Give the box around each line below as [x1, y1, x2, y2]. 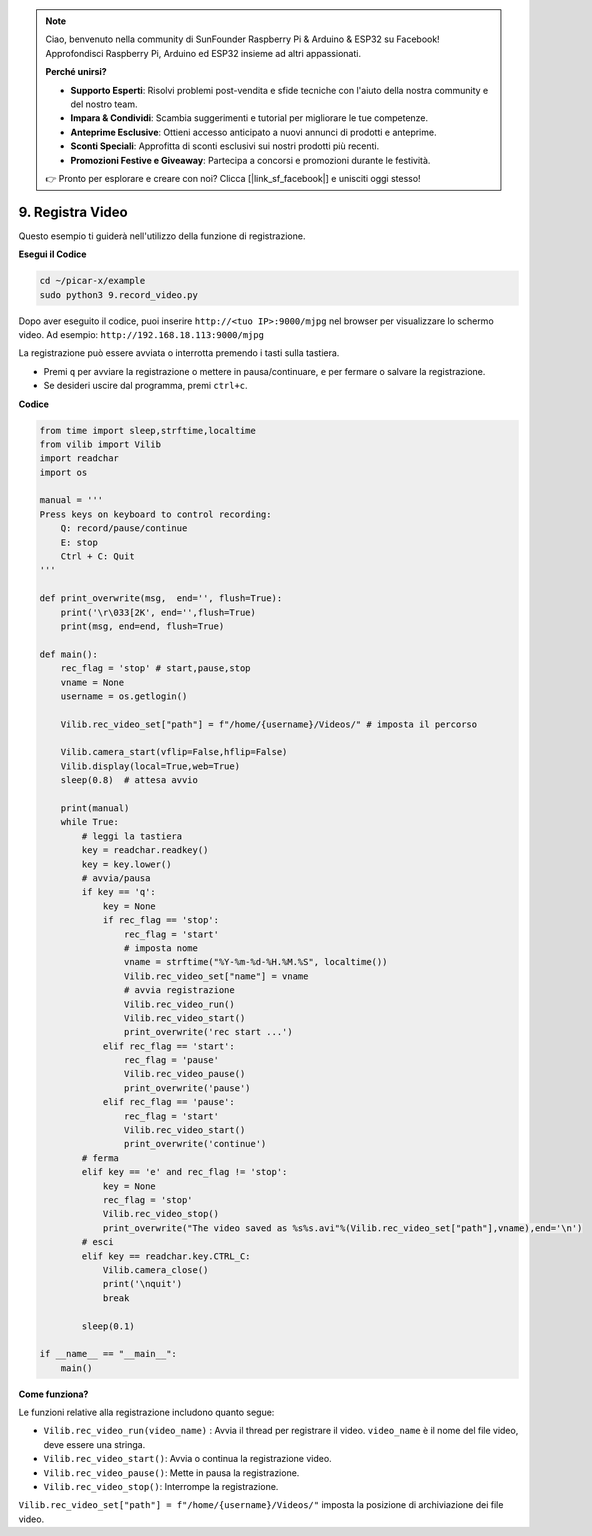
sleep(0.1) [81, 1320, 135, 1332]
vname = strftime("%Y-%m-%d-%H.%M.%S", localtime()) [123, 956, 388, 968]
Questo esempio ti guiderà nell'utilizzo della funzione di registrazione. [18, 230, 306, 242]
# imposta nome [123, 942, 199, 954]
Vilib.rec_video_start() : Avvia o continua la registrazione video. [43, 1453, 332, 1465]
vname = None [60, 676, 125, 688]
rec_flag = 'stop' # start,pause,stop [60, 663, 251, 674]
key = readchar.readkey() [81, 845, 209, 856]
